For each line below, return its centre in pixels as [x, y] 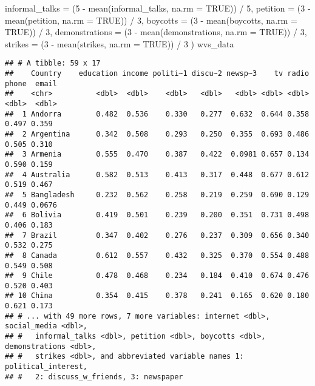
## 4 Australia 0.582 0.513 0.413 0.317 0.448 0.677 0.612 [157, 174]
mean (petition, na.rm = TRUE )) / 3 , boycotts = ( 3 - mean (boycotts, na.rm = [151, 20]
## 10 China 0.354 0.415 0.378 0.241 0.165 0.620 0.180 [157, 296]
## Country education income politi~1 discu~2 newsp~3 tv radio [157, 74]
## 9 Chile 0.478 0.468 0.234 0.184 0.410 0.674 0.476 [157, 276]
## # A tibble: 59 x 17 [53, 63]
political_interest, [46, 367]
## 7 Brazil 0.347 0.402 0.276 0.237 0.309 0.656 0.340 [157, 235]
